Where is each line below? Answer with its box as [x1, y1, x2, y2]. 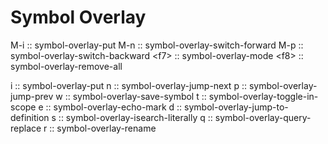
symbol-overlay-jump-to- [184, 101, 289, 113]
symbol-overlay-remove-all [10, 60, 123, 72]
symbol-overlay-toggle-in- [208, 90, 319, 102]
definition [10, 111, 50, 123]
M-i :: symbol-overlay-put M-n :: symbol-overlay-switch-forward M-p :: [10, 39, 304, 51]
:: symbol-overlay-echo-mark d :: [45, 101, 183, 113]
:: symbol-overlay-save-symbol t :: [64, 90, 207, 102]
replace [10, 122, 42, 134]
